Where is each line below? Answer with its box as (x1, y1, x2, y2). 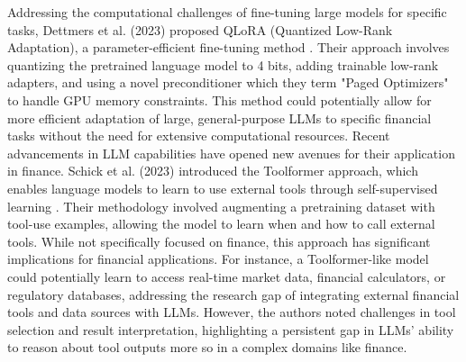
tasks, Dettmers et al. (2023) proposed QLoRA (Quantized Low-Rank (7, 20, 393, 39)
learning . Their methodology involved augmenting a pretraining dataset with (7, 196, 435, 215)
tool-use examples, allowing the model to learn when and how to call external (7, 214, 435, 233)
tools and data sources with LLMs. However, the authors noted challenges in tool (7, 303, 456, 321)
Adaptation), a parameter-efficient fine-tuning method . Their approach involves (7, 38, 450, 57)
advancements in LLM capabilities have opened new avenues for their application (7, 143, 455, 162)
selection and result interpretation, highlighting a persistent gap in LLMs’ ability (7, 320, 454, 339)
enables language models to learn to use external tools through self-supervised (7, 178, 438, 197)
